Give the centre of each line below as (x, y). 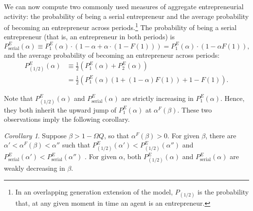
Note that (18, 98)
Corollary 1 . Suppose (35, 135)
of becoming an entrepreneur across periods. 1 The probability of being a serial (120, 26)
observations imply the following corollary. (67, 119)
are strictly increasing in (157, 98)
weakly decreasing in (35, 168)
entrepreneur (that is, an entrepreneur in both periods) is (89, 37)
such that (76, 145)
